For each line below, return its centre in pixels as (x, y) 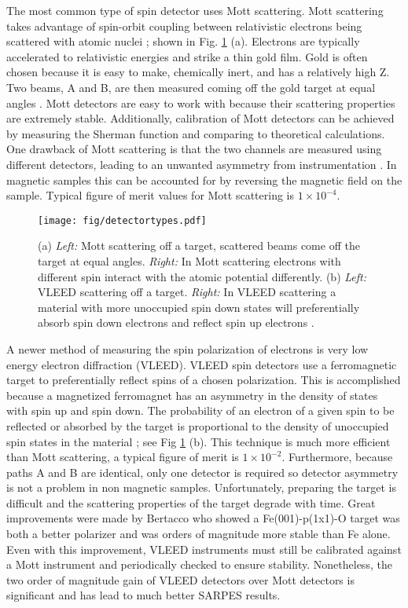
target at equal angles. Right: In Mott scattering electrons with (189, 260)
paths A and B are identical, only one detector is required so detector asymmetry (202, 472)
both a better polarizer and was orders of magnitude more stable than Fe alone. (198, 534)
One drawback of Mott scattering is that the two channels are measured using (194, 149)
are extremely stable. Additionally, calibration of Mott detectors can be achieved (200, 118)
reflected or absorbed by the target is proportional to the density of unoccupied (198, 425)
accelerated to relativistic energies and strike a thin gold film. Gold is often (187, 56)
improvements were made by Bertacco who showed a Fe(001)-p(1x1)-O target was (203, 518)
